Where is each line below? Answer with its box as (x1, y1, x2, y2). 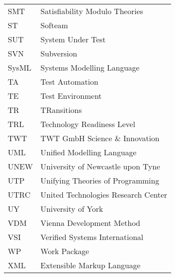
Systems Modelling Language (40, 62, 140, 73)
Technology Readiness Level (40, 118, 136, 129)
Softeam (40, 19, 68, 31)
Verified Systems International (40, 231, 143, 242)
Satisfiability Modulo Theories (40, 5, 143, 17)
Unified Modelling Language (40, 147, 137, 158)
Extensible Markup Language (40, 259, 140, 271)
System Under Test (40, 34, 106, 45)
